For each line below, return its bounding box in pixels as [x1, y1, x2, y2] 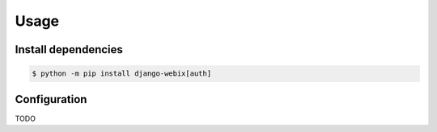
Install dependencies [15, 43, 123, 56]
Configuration [15, 93, 87, 106]
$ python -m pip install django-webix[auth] [32, 69, 212, 78]
